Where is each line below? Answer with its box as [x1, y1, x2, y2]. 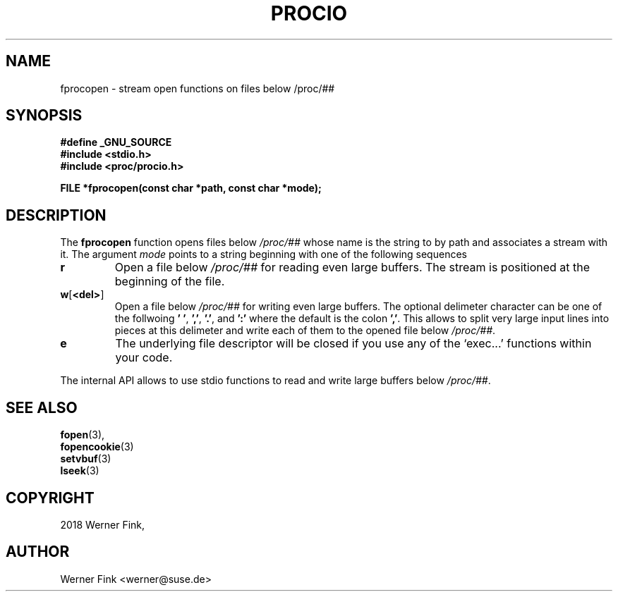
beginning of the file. [114, 274, 225, 289]
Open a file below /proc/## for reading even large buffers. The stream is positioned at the [114, 260, 590, 275]
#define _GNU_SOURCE [60, 136, 172, 149]
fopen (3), [60, 429, 105, 441]
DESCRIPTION [6, 206, 107, 224]
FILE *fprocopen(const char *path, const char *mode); [60, 182, 322, 195]
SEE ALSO [6, 398, 78, 417]
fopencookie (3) [60, 441, 134, 453]
